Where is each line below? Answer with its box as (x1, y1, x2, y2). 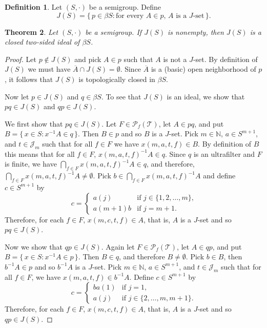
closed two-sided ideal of (5, 36, 80, 47)
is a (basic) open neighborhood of (151, 64, 256, 74)
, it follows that (5, 73, 53, 84)
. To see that (101, 91, 141, 101)
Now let (5, 91, 29, 101)
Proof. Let (5, 53, 36, 64)
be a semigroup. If (85, 26, 142, 37)
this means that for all (5, 148, 75, 159)
